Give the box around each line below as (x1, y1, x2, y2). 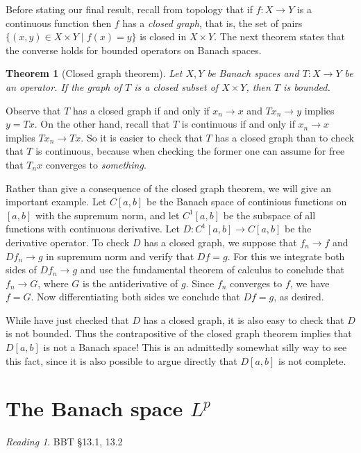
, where (37, 275, 69, 290)
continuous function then (6, 15, 112, 30)
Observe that (6, 103, 61, 117)
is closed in (140, 29, 187, 44)
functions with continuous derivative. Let (6, 221, 180, 236)
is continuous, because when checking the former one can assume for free (35, 144, 345, 158)
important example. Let (6, 194, 107, 209)
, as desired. (274, 289, 324, 304)
